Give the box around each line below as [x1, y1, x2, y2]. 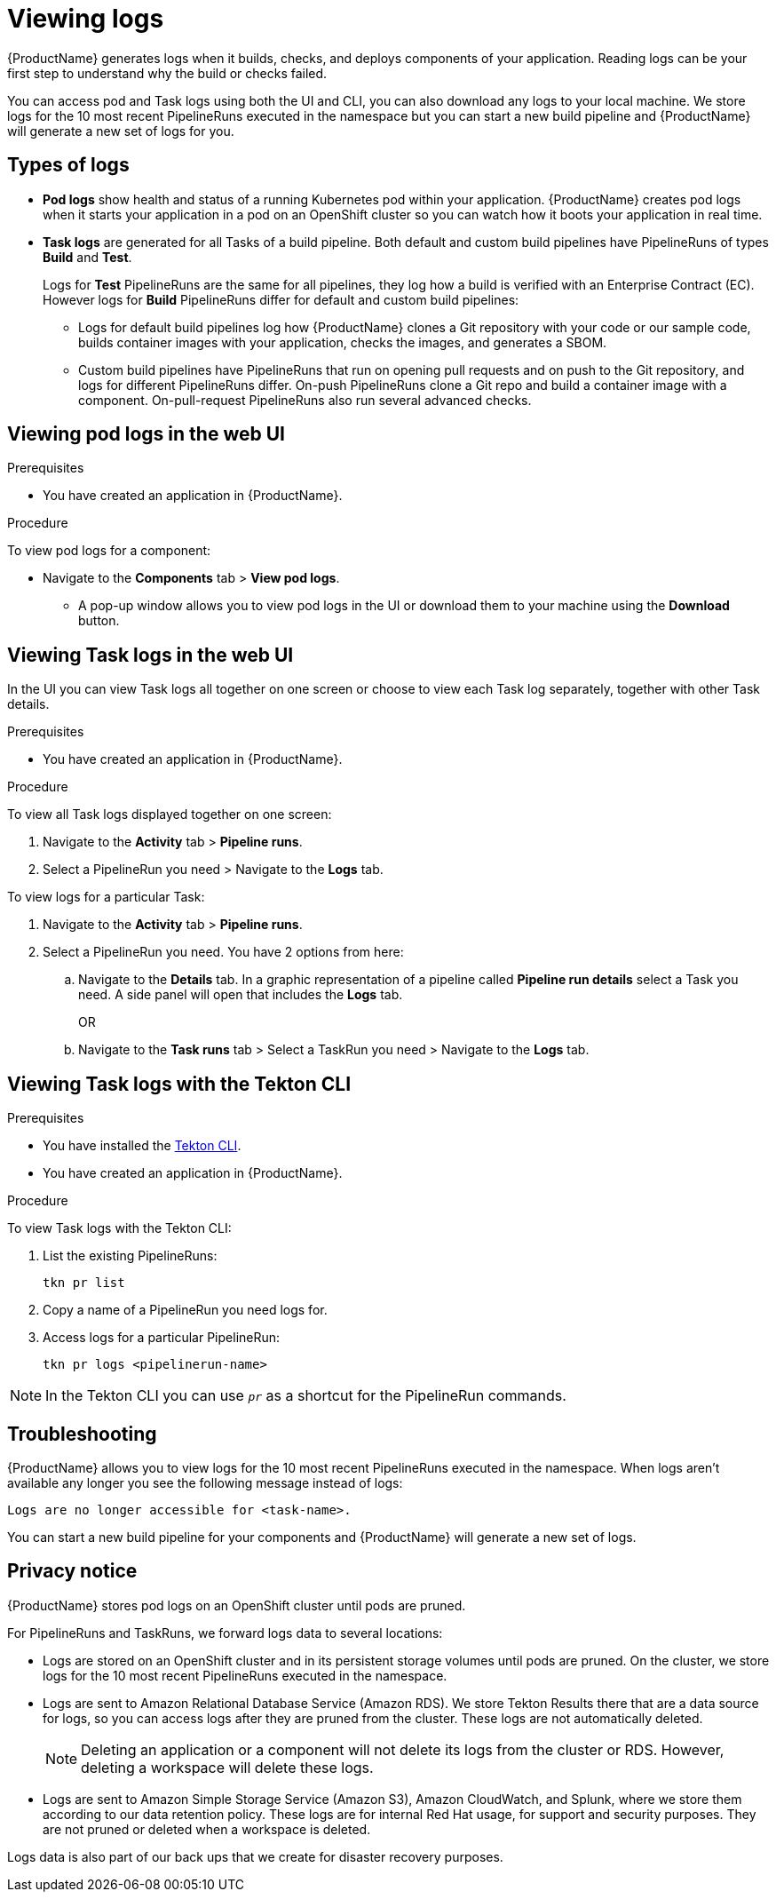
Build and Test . [43, 249, 132, 265]
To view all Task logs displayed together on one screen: [7, 806, 332, 822]
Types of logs [7, 154, 130, 177]
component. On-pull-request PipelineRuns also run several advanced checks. [78, 392, 532, 408]
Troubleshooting [7, 1422, 157, 1445]
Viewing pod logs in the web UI [7, 423, 285, 446]
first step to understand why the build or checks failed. [7, 65, 328, 81]
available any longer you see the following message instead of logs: [7, 1474, 403, 1490]
